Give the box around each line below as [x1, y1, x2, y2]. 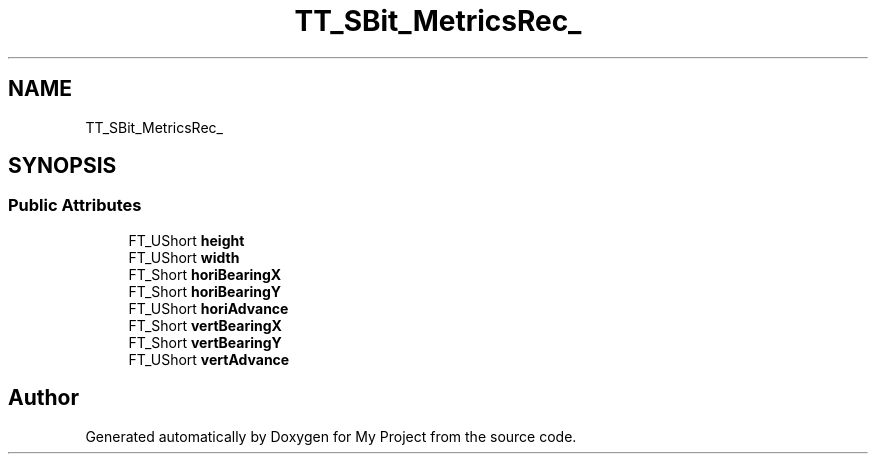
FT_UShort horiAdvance [128, 299, 289, 317]
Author [8, 385, 79, 411]
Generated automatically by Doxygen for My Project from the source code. [85, 427, 577, 445]
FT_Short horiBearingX [128, 265, 282, 283]
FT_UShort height [128, 231, 245, 249]
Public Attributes [8, 195, 142, 216]
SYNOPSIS [8, 153, 117, 179]
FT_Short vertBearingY [128, 333, 282, 351]
